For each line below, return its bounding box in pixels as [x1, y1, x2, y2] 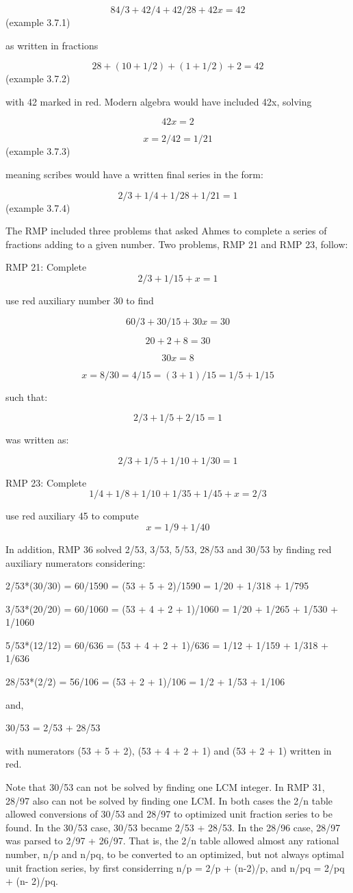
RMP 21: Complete [5, 260, 87, 274]
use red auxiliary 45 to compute [5, 509, 139, 523]
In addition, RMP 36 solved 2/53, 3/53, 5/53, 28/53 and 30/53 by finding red [5, 541, 332, 556]
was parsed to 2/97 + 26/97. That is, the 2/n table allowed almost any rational [5, 833, 339, 848]
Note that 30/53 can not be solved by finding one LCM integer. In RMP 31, [5, 780, 325, 794]
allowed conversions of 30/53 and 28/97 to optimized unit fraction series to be [5, 807, 332, 821]
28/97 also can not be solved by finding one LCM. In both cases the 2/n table [5, 793, 333, 807]
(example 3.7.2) [5, 71, 70, 86]
